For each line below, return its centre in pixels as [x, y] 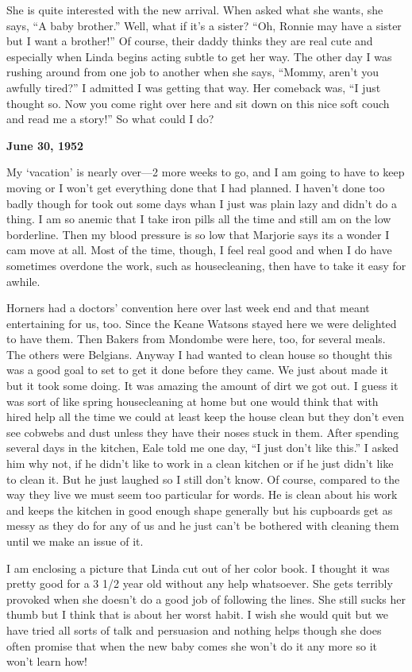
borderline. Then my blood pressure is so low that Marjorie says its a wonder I [198, 234]
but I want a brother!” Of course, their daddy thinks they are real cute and [190, 41]
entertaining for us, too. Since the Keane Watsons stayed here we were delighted [202, 323]
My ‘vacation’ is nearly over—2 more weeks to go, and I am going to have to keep [206, 172]
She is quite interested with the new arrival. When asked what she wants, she [195, 10]
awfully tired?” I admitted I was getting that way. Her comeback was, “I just [194, 87]
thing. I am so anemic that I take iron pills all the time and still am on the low [199, 219]
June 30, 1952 [45, 145]
